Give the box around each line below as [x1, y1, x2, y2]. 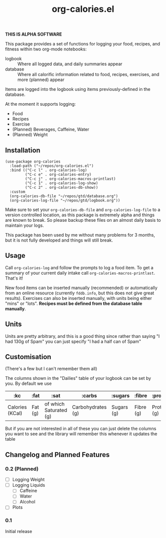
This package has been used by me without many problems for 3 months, [5, 232, 155, 238]
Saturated [44, 407, 68, 414]
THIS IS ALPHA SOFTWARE [5, 31, 62, 38]
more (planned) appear [17, 77, 65, 83]
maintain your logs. [5, 222, 44, 228]
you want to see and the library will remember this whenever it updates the [5, 431, 158, 437]
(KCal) [7, 410, 23, 417]
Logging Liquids [12, 482, 45, 488]
